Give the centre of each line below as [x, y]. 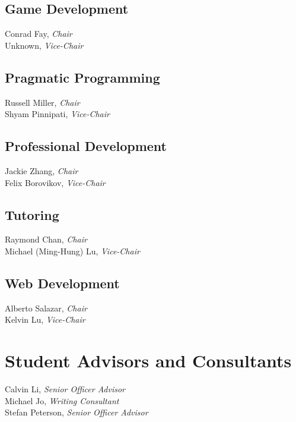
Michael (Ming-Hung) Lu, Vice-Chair [72, 251]
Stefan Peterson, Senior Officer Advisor [77, 412]
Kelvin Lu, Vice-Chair [45, 319]
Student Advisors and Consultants [148, 360]
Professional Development [86, 146]
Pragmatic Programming [82, 77]
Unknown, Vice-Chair [44, 45]
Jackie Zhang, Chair [42, 170]
